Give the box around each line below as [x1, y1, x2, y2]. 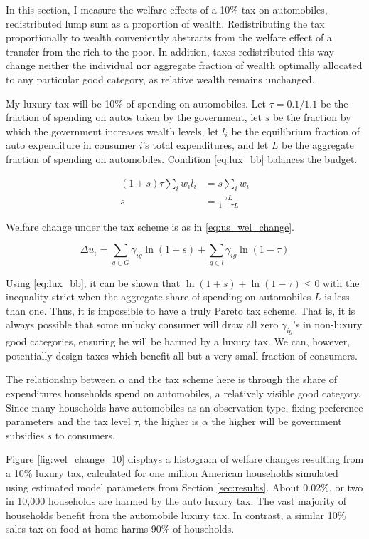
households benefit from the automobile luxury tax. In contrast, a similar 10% [6, 507, 346, 522]
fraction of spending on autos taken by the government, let [6, 110, 262, 125]
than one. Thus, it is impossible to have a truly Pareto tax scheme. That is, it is [6, 303, 355, 318]
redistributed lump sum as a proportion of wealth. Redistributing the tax [6, 16, 325, 31]
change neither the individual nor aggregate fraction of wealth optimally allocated [6, 58, 363, 73]
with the [323, 275, 360, 290]
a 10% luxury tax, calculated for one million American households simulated [6, 465, 338, 480]
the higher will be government [211, 414, 342, 429]
